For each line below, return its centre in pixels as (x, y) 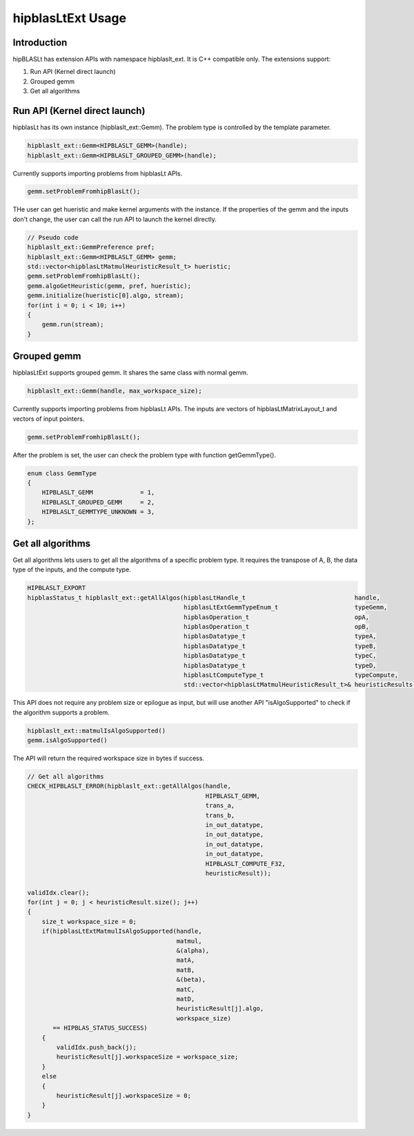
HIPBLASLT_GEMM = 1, (98, 493)
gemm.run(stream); (73, 324)
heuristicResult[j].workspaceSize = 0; (124, 1096)
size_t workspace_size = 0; (89, 921)
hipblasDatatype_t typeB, (280, 646)
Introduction (40, 42)
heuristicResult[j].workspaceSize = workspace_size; (147, 1057)
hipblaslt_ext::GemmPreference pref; (91, 247)
